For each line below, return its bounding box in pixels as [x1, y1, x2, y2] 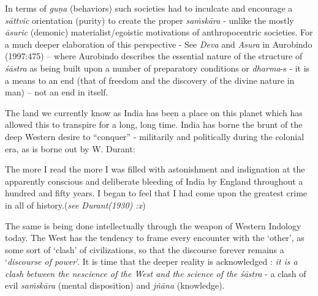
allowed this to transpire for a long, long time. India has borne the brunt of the [5, 118, 303, 131]
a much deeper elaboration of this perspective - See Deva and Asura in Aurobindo [5, 37, 312, 50]
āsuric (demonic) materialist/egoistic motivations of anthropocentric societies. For [5, 26, 313, 39]
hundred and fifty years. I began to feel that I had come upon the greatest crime [5, 187, 308, 199]
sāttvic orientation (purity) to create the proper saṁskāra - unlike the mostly [5, 13, 294, 26]
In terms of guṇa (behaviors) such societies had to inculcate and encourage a [5, 2, 293, 14]
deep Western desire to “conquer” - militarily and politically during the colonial [5, 130, 305, 142]
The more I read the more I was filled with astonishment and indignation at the [5, 163, 305, 176]
